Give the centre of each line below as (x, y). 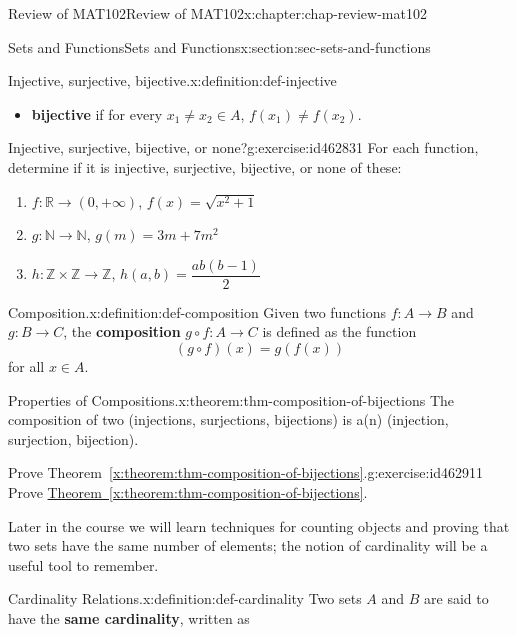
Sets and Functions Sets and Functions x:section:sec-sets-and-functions (219, 46)
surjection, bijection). (73, 438)
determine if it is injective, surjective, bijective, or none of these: (205, 166)
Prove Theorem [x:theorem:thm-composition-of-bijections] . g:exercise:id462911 (246, 472)
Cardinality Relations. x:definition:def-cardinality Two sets (185, 598)
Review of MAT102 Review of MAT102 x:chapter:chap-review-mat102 (217, 13)
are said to (456, 598)
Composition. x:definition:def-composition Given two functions (197, 311)
